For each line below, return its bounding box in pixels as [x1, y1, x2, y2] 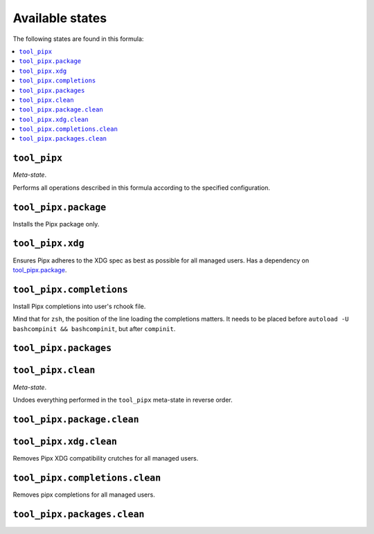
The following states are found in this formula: [12, 35, 144, 43]
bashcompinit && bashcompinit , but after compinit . [12, 324, 176, 332]
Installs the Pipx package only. [12, 220, 100, 228]
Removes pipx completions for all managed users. [12, 490, 155, 499]
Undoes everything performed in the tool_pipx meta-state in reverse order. [12, 395, 233, 404]
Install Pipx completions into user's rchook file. [12, 302, 146, 310]
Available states [12, 10, 107, 26]
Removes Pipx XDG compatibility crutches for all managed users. [12, 454, 199, 462]
